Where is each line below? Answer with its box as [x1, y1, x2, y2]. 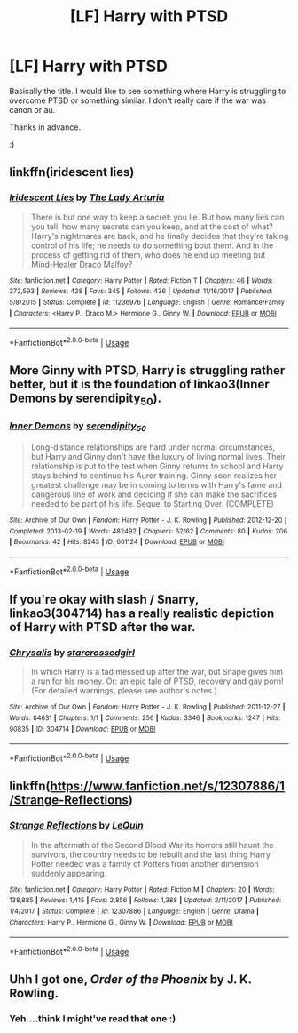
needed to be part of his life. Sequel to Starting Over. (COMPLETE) [30, 499, 275, 509]
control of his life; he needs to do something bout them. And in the [30, 240, 274, 251]
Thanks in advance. [9, 122, 82, 132]
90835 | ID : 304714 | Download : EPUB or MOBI [9, 725, 156, 733]
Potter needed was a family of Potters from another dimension [30, 858, 259, 869]
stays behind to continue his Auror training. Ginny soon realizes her [30, 470, 278, 481]
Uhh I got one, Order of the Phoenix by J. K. [9, 972, 252, 988]
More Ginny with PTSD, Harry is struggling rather [9, 363, 286, 379]
